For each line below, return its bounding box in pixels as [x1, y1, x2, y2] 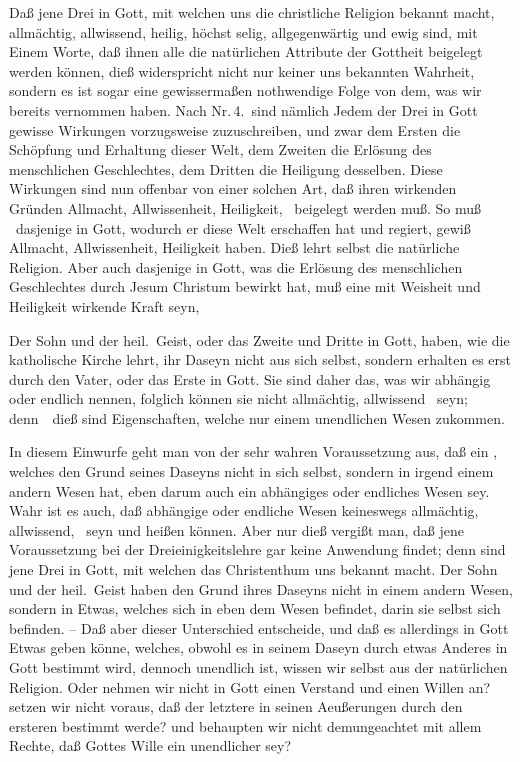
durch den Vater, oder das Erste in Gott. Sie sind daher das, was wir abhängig [9, 368, 491, 389]
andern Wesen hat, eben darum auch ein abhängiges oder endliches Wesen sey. [9, 480, 490, 501]
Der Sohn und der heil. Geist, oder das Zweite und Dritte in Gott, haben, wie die [9, 329, 510, 350]
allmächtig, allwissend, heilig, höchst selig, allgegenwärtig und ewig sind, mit [9, 21, 478, 42]
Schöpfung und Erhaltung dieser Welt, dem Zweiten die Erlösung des [9, 139, 432, 160]
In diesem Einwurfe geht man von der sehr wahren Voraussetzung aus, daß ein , [9, 441, 498, 462]
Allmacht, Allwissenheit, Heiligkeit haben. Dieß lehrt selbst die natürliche [9, 237, 460, 258]
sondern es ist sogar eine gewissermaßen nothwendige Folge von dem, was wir [9, 80, 482, 101]
